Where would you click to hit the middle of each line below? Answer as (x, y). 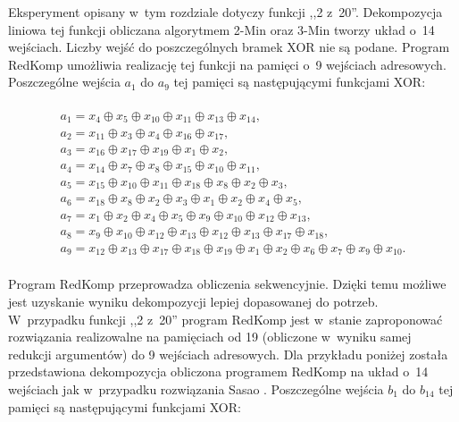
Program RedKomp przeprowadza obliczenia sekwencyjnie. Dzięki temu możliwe (227, 284)
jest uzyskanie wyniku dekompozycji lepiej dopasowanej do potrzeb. (193, 301)
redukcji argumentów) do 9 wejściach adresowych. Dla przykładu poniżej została (228, 354)
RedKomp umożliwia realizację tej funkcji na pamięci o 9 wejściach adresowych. (227, 64)
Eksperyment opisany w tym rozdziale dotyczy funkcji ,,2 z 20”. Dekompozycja (225, 12)
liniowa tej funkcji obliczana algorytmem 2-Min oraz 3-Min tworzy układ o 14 (221, 29)
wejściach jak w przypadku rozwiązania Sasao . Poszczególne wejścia (196, 388)
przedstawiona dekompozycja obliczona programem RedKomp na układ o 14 (218, 371)
